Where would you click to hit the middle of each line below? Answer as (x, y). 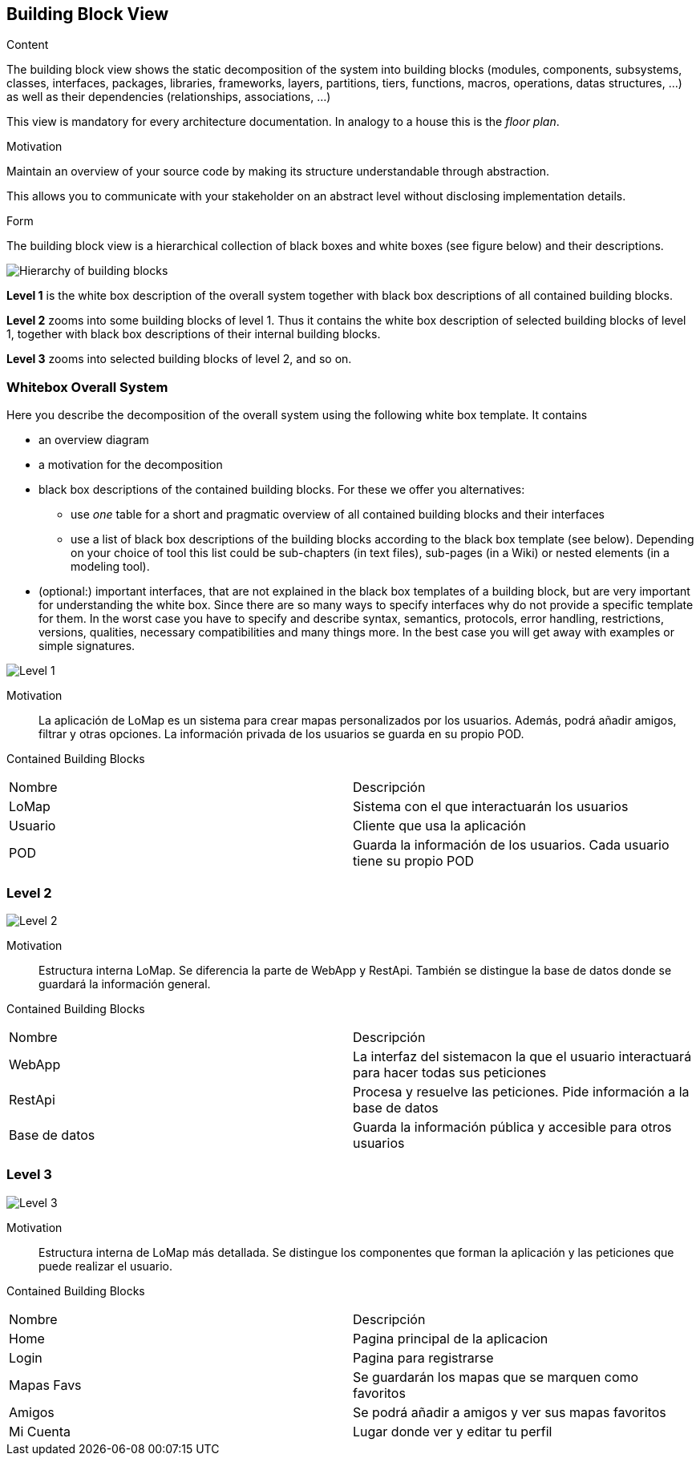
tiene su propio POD (414, 861)
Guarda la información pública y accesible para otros (512, 1127)
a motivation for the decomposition (131, 465)
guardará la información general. (125, 983)
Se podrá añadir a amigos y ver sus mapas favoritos (510, 1412)
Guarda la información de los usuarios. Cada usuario (511, 845)
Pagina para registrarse (423, 1357)
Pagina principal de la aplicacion (451, 1338)
